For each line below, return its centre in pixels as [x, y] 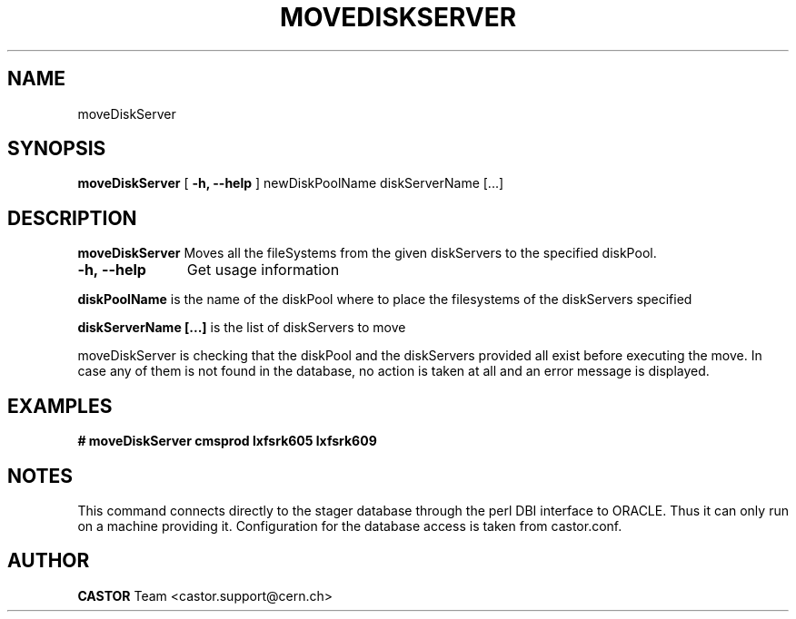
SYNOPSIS [57, 149]
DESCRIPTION [72, 218]
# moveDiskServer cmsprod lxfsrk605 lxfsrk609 [227, 441]
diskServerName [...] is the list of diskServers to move [242, 328]
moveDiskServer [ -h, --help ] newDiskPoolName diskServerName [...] [291, 183]
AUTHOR [49, 561]
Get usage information [263, 270]
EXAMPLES [60, 406]
